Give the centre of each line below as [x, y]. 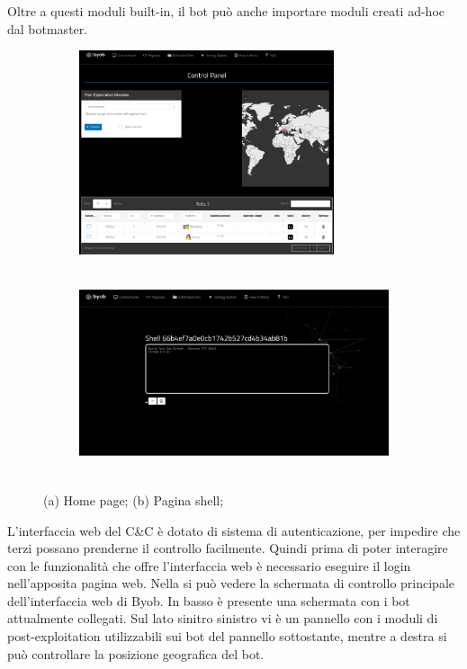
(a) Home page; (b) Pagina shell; [134, 500]
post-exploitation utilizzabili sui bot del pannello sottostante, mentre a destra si [227, 636]
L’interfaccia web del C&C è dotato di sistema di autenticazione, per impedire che [234, 530]
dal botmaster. [48, 28]
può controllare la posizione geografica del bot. [136, 653]
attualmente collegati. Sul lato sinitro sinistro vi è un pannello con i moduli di [223, 618]
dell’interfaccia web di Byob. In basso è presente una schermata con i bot [209, 600]
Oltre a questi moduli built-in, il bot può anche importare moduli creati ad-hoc [226, 11]
